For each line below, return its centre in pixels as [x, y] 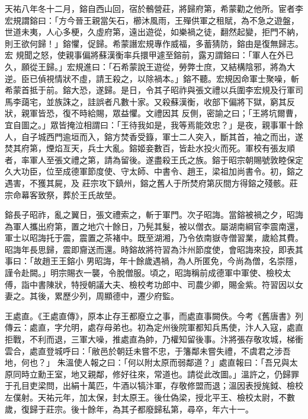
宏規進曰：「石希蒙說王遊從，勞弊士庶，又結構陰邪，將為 [177, 66]
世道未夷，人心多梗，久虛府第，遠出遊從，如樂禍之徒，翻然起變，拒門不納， [154, 32]
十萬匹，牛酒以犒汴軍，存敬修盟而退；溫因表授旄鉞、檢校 [191, 385]
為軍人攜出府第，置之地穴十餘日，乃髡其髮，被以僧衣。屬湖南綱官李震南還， [154, 226]
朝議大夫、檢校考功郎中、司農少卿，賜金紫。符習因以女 [195, 284]
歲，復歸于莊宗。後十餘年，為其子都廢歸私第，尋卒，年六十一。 [129, 409]
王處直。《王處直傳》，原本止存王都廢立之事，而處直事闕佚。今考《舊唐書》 [150, 315]
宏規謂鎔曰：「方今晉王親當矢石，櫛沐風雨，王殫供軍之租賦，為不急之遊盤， [152, 20]
